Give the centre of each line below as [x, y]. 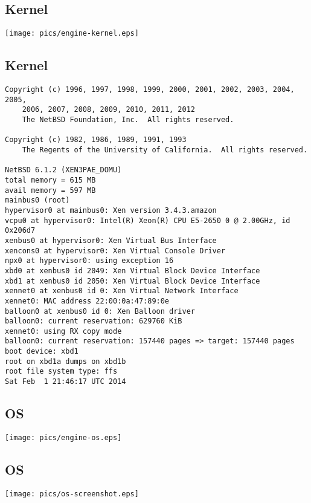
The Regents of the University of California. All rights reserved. [165, 150]
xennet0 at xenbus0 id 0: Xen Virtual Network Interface [122, 291]
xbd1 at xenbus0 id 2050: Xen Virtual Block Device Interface [133, 281]
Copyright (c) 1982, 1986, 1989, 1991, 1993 [96, 140]
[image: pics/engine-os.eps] [63, 437]
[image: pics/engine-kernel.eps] [72, 34]
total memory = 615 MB [50, 180]
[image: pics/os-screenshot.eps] [72, 494]
